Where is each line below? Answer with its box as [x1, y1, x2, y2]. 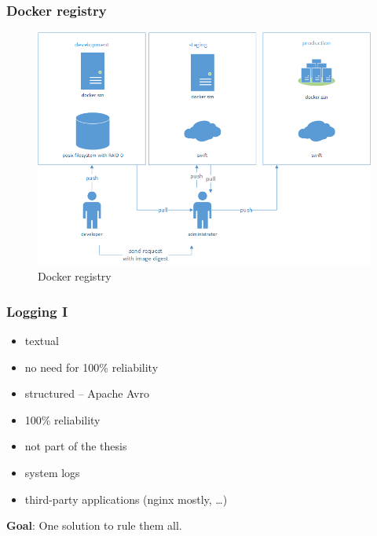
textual [24, 332, 59, 349]
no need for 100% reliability [24, 358, 159, 375]
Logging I [6, 301, 68, 321]
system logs [24, 464, 80, 481]
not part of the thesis [24, 438, 127, 454]
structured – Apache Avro [24, 385, 149, 402]
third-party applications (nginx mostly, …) [24, 490, 228, 507]
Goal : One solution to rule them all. [6, 517, 182, 534]
